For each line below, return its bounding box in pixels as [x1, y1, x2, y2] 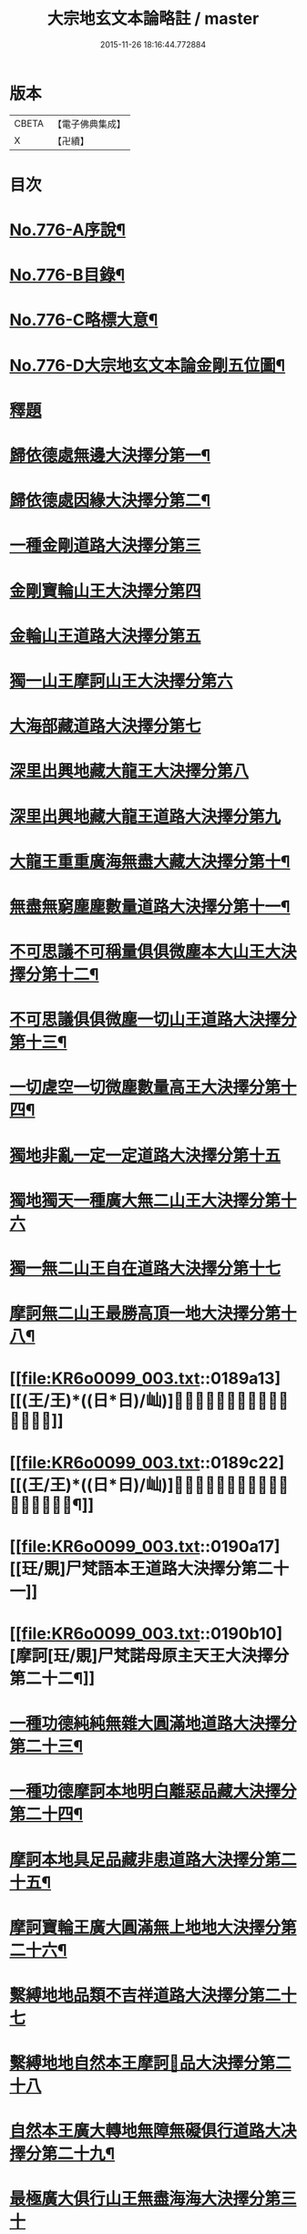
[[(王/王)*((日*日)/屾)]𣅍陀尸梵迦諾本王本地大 [9, 1474, 290, 1495]
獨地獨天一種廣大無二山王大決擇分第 [9, 1190, 281, 1210]
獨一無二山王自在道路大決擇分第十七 [9, 1259, 281, 1279]
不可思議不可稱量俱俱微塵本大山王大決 [9, 942, 298, 963]
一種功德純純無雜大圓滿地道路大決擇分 [9, 1714, 298, 1735]
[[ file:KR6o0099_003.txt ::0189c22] [9, 1452, 285, 1473]
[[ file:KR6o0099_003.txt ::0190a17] [9, 1536, 281, 1557]
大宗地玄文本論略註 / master [46, 8, 260, 29]
